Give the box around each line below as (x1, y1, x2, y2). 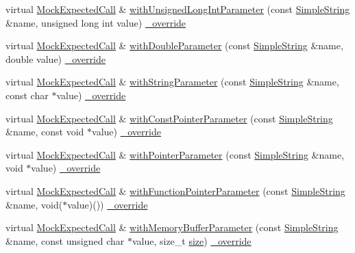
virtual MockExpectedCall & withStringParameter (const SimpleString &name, (5, 75, 339, 89)
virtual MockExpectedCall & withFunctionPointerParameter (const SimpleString (5, 183, 345, 198)
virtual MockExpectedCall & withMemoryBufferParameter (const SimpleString (5, 220, 339, 235)
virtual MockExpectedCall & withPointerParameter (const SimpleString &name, (5, 147, 345, 161)
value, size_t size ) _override (132, 233, 252, 248)
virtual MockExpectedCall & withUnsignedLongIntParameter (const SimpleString (5, 2, 350, 16)
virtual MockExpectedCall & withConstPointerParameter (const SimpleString (5, 111, 333, 125)
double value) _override (5, 51, 106, 66)
